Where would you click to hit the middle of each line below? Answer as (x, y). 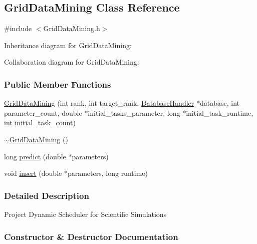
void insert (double (33, 173)
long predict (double (35, 156)
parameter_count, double (43, 112)
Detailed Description (47, 195)
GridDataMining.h (72, 28)
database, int (219, 103)
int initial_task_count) (40, 123)
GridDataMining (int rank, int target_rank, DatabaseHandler (99, 103)
